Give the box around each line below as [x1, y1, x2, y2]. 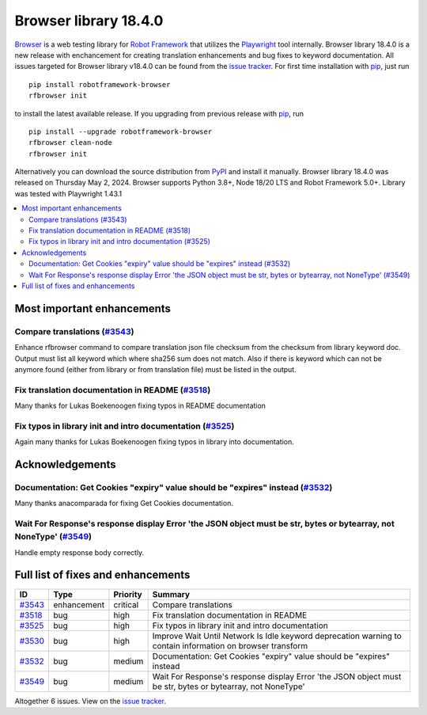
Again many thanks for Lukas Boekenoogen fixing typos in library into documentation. [14, 437, 294, 447]
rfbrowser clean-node [28, 139, 112, 147]
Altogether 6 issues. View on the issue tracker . [14, 696, 166, 705]
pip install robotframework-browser [28, 80, 171, 89]
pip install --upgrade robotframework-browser [28, 127, 213, 136]
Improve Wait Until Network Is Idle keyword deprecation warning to [152, 630, 402, 641]
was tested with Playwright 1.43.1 [14, 188, 123, 198]
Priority [113, 588, 142, 599]
